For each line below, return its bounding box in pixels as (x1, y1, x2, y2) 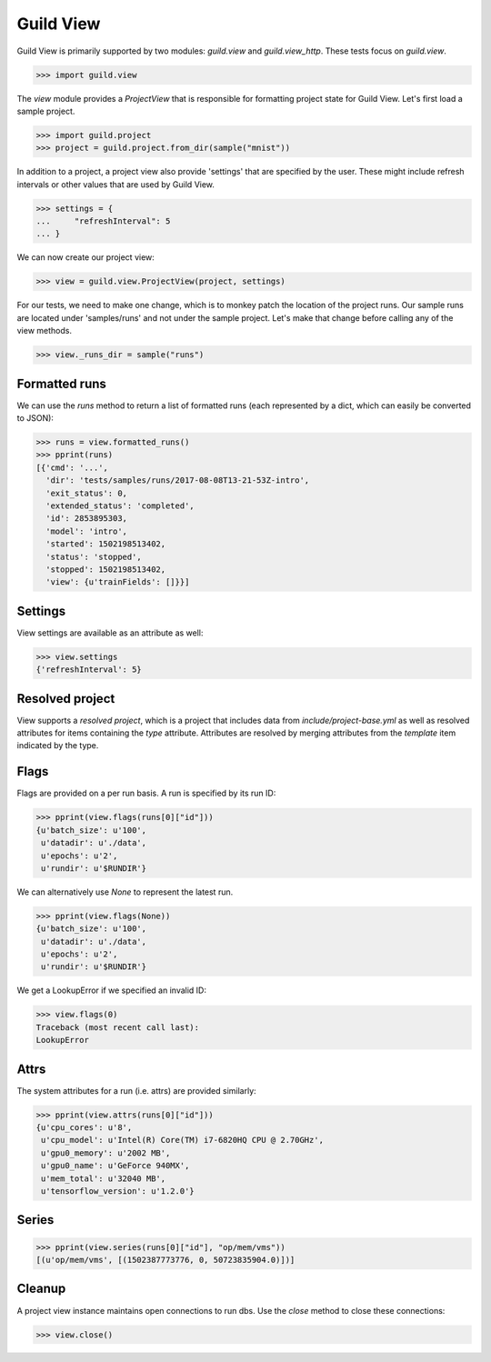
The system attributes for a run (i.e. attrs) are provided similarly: (16, 1085, 256, 1096)
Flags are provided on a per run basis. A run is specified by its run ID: (16, 787, 276, 799)
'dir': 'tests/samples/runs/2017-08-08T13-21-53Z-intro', (45, 476, 310, 486)
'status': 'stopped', (45, 551, 143, 562)
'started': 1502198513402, (45, 539, 166, 549)
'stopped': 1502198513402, (45, 564, 166, 575)
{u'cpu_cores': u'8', (35, 1123, 133, 1133)
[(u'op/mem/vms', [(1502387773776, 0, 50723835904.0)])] (35, 1255, 296, 1266)
